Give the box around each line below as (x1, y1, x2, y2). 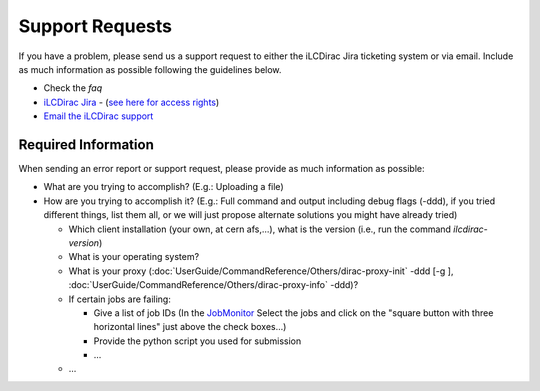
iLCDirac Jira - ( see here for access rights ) (43, 96, 220, 108)
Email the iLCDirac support (43, 110, 154, 122)
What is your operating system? (68, 251, 200, 263)
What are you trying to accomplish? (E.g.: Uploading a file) (43, 181, 284, 193)
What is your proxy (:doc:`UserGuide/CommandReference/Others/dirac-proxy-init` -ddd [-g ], (68, 265, 454, 277)
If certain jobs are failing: (68, 293, 172, 305)
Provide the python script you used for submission (93, 335, 302, 347)
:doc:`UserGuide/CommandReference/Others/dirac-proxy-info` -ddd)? (68, 279, 359, 291)
